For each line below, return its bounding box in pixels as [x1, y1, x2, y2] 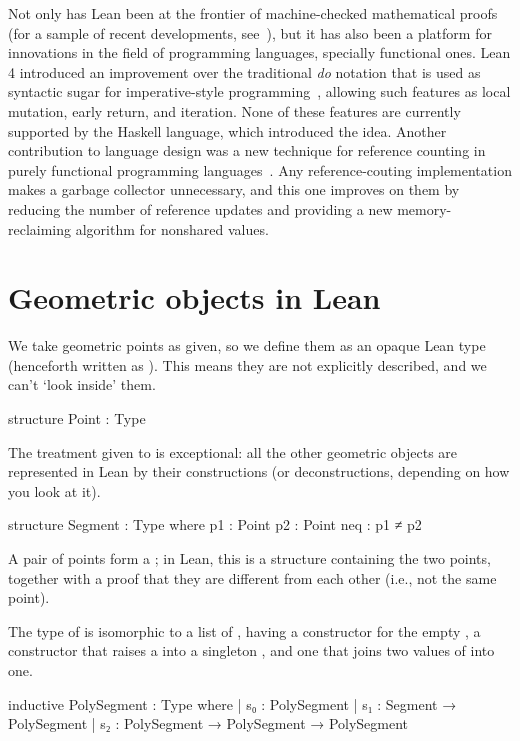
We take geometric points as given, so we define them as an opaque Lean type [8, 335, 486, 356]
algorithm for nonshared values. [75, 218, 269, 239]
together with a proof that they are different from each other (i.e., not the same [8, 567, 497, 588]
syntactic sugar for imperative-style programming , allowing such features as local [8, 81, 511, 102]
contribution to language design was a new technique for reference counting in [8, 140, 486, 161]
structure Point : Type [8, 408, 146, 429]
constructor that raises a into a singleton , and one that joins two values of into [8, 640, 495, 661]
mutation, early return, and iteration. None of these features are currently [8, 100, 461, 121]
